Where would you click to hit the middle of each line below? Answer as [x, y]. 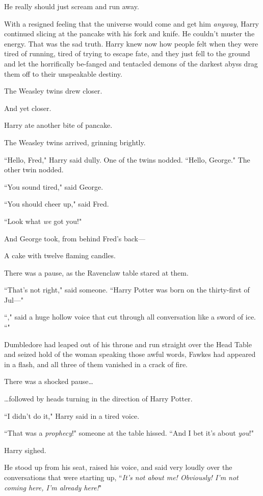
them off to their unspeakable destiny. [63, 73]
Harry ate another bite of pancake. [58, 125]
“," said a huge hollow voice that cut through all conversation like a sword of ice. [130, 317]
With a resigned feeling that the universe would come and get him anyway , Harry [132, 23]
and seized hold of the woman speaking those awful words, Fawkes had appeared [130, 354]
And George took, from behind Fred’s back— [75, 238]
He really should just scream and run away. [72, 6]
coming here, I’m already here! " [53, 487]
